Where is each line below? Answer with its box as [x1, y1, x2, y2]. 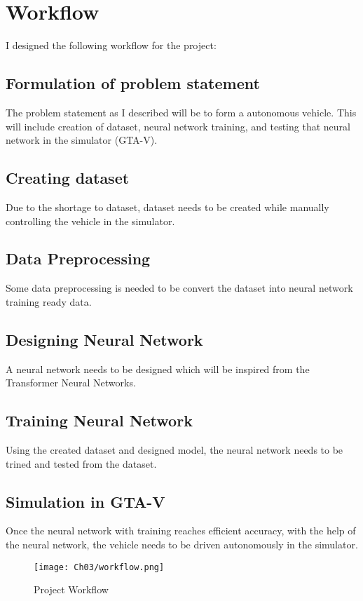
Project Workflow [34, 582, 109, 597]
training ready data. [6, 294, 92, 309]
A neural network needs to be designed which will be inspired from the [6, 361, 310, 376]
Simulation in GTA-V [6, 490, 165, 512]
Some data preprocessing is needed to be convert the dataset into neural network [6, 281, 353, 295]
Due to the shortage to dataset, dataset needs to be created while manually [6, 199, 329, 214]
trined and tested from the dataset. [6, 456, 157, 471]
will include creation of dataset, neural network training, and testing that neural [6, 119, 350, 133]
